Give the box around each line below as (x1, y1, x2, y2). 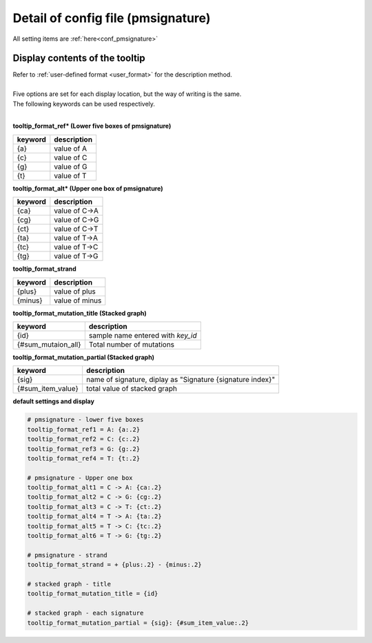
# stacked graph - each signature (27, 609, 144, 617)
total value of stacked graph (86, 384, 177, 394)
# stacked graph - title (27, 580, 112, 588)
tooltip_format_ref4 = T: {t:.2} (27, 454, 141, 462)
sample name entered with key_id (88, 330, 198, 340)
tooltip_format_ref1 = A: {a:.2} (27, 425, 141, 433)
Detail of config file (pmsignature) (12, 10, 211, 26)
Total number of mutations (88, 339, 175, 349)
